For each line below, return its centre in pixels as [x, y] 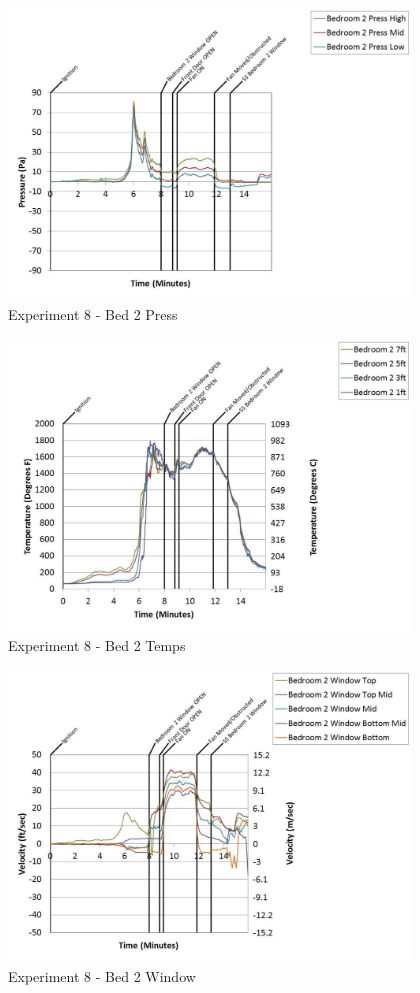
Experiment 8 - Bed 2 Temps [97, 645]
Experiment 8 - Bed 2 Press [93, 314]
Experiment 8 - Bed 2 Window [102, 976]
